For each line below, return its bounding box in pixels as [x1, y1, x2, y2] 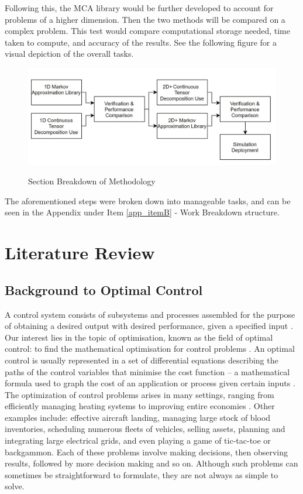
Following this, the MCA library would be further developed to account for [5, 2, 274, 13]
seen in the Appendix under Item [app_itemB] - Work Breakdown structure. [5, 206, 280, 218]
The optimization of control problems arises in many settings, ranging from [5, 388, 274, 400]
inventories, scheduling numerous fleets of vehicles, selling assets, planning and [5, 423, 285, 435]
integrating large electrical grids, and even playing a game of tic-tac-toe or [5, 434, 271, 447]
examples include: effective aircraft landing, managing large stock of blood [5, 411, 271, 423]
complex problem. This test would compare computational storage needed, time [5, 25, 290, 37]
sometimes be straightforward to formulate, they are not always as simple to [5, 468, 278, 481]
